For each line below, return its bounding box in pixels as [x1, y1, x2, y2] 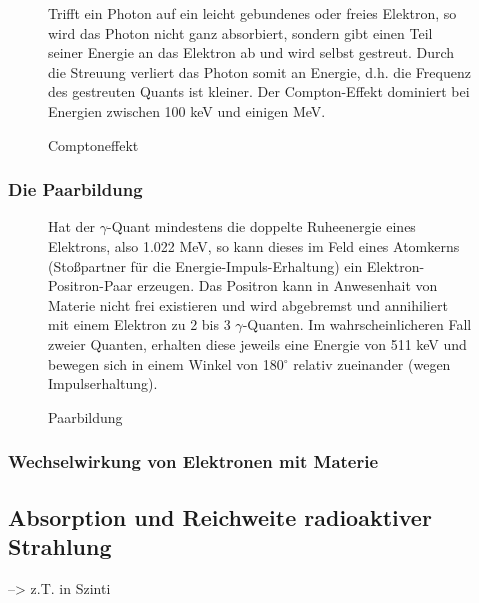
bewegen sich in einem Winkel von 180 [48, 353, 284, 374]
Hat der [48, 216, 96, 237]
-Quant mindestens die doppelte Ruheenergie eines [107, 216, 416, 237]
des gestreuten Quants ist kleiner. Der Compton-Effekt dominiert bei [48, 81, 470, 102]
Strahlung [8, 530, 112, 561]
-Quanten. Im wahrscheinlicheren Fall [242, 314, 472, 335]
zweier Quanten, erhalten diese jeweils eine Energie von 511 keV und [48, 333, 467, 354]
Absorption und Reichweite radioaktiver [8, 501, 432, 532]
